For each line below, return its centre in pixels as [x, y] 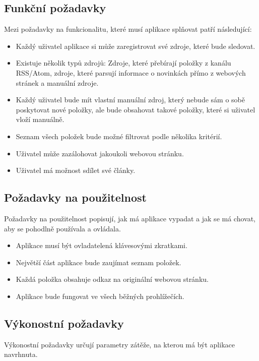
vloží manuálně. [40, 119]
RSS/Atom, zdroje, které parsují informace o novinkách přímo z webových [131, 72]
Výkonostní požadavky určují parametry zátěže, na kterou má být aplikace [119, 344]
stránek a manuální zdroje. [57, 82]
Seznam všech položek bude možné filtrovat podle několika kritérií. [119, 136]
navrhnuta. [21, 354]
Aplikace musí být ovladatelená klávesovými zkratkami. [102, 245]
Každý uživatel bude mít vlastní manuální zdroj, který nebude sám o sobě [130, 100]
